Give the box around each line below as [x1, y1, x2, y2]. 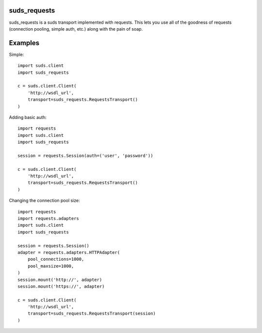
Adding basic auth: [9, 114, 47, 120]
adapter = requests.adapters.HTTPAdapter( [17, 250, 120, 255]
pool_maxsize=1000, [27, 263, 74, 269]
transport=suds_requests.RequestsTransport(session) [27, 311, 156, 316]
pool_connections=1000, [27, 256, 84, 262]
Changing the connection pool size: [9, 198, 80, 203]
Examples [9, 39, 40, 47]
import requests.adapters [17, 216, 80, 221]
